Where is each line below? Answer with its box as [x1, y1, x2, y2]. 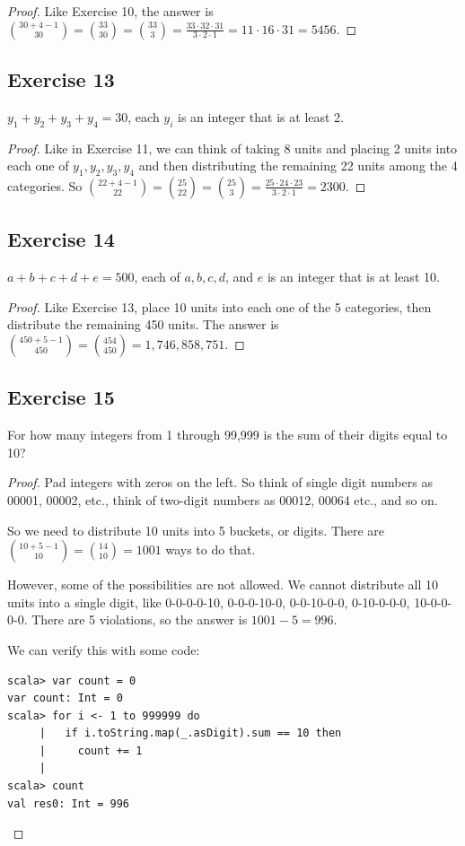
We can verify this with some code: [7, 640, 200, 658]
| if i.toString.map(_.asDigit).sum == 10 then [39, 727, 342, 740]
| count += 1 [39, 744, 143, 757]
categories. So [7, 176, 83, 195]
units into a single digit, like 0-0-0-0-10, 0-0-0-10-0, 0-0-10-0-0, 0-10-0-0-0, [7, 592, 410, 611]
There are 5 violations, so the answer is [31, 610, 248, 629]
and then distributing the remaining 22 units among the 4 [138, 156, 458, 175]
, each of [134, 267, 180, 286]
